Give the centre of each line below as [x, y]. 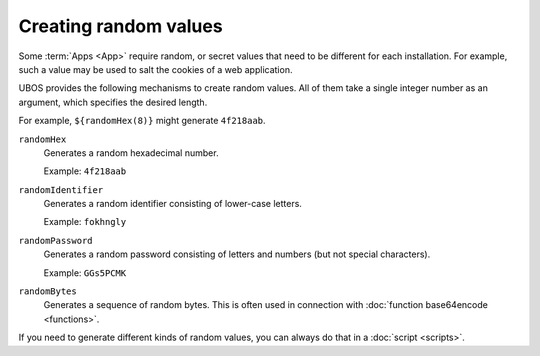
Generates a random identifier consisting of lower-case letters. [172, 204]
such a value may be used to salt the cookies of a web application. [155, 69]
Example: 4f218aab [85, 171]
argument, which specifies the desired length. [113, 102]
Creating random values [121, 26]
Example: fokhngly [85, 222]
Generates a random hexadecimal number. [131, 152]
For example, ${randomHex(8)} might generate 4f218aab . [142, 121]
